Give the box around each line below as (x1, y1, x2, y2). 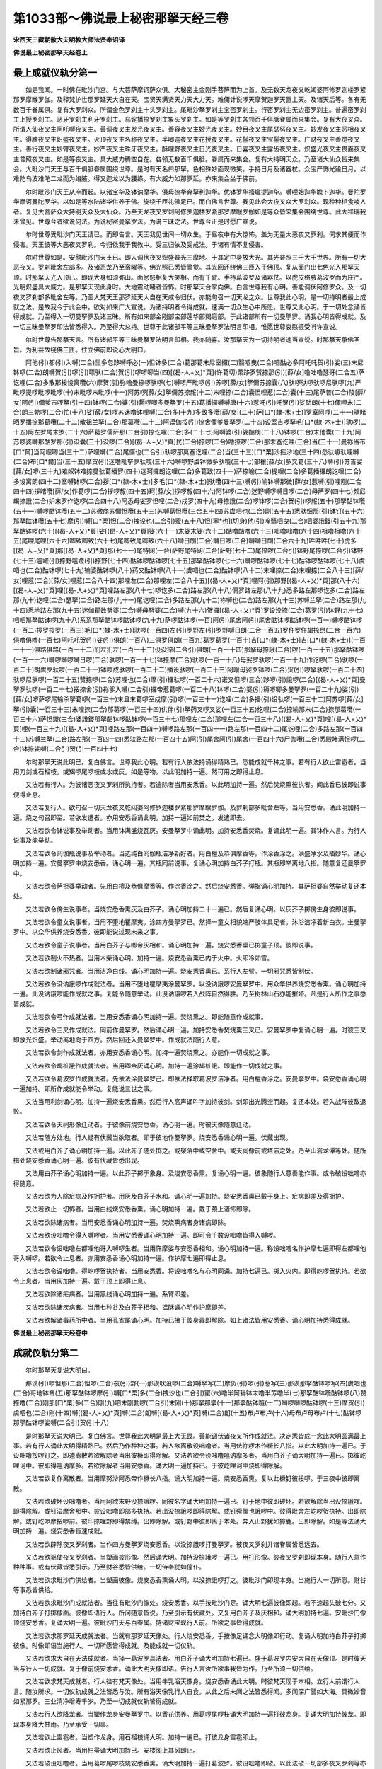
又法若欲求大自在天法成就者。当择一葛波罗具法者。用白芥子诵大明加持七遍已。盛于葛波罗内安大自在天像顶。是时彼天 (25, 1654, 366, 1663)
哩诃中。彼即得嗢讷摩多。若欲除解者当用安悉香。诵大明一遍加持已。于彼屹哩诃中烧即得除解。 (13, 1461, 286, 1470)
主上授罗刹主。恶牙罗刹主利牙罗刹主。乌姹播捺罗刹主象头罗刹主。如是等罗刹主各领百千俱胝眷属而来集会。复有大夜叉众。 (13, 115, 366, 124)
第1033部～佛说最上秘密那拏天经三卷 (13, 11, 229, 26)
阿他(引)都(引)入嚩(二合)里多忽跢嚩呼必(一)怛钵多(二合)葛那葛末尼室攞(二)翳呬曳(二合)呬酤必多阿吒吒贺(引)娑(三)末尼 (25, 358, 364, 367)
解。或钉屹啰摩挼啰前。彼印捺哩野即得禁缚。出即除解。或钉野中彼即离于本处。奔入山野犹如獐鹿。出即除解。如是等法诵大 (13, 1516, 366, 1525)
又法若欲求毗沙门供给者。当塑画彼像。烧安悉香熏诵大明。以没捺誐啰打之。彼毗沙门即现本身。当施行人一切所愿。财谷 (25, 1575, 366, 1584)
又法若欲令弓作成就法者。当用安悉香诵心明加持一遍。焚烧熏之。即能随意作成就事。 (25, 1013, 267, 1021)
